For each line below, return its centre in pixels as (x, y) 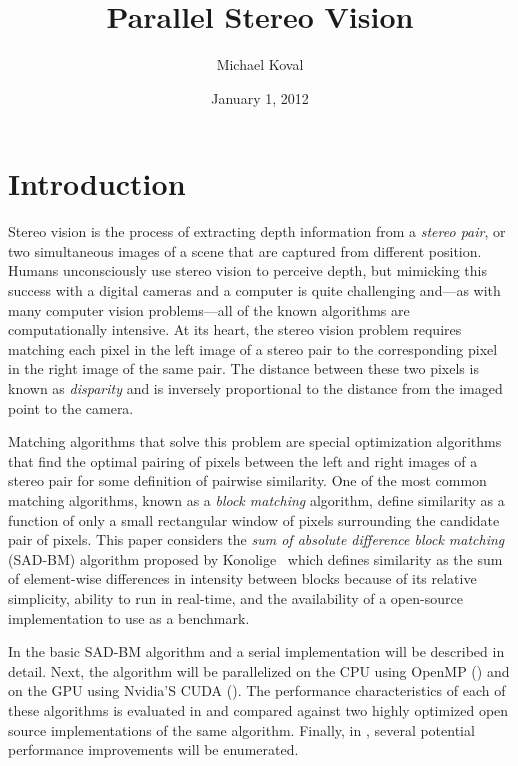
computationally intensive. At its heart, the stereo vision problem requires (235, 329)
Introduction (97, 183)
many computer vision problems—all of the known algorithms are (209, 309)
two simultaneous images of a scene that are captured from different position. (245, 250)
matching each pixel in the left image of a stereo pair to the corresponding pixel (253, 348)
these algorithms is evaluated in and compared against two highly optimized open (258, 709)
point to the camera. (71, 407)
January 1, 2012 (260, 97)
